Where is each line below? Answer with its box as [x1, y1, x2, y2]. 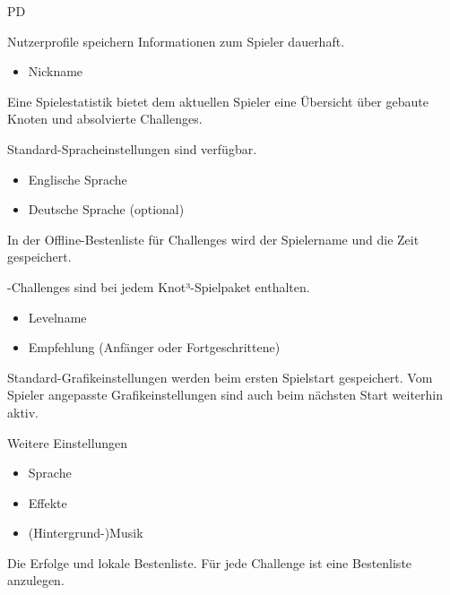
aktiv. [7, 402, 39, 421]
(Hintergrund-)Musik [28, 523, 143, 542]
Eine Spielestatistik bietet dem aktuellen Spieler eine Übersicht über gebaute [7, 91, 428, 110]
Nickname [28, 62, 83, 81]
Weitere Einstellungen [7, 433, 128, 452]
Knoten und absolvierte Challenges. [7, 109, 203, 128]
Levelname [28, 307, 87, 326]
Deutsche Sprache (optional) [28, 200, 185, 219]
